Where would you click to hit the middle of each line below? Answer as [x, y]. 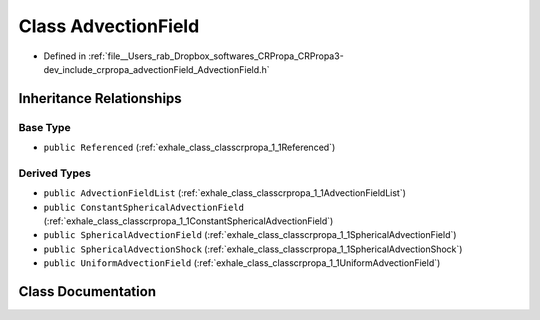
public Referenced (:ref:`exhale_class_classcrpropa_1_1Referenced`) [189, 147]
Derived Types [55, 173]
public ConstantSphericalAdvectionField [144, 207]
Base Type [44, 127]
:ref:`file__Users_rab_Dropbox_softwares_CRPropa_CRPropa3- [216, 56]
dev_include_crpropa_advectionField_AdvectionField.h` [156, 69]
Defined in [65, 56]
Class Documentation [87, 291]
